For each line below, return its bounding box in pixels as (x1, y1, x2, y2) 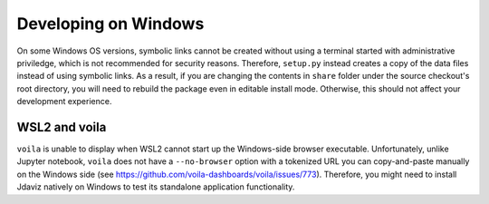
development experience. (16, 96, 112, 107)
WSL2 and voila (16, 119, 107, 135)
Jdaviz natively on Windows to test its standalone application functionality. (16, 181, 295, 192)
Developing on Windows (16, 14, 205, 34)
